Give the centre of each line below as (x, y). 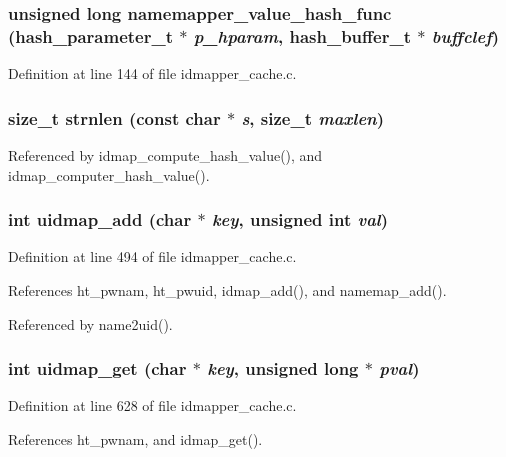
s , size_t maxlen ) (313, 117)
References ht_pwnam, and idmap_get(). (135, 438)
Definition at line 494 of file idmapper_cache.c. (152, 256)
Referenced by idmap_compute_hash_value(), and (165, 154)
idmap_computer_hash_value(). (109, 174)
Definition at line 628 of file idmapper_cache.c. (152, 405)
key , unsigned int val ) (300, 219)
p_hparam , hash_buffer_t (302, 35)
